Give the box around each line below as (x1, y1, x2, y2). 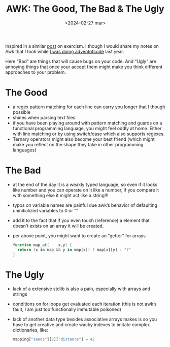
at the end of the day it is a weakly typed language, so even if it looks (12, 181, 158, 187)
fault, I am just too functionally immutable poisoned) (12, 306, 122, 312)
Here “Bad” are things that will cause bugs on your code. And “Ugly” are (5, 58, 156, 64)
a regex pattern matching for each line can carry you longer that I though (12, 104, 165, 110)
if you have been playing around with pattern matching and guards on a (12, 120, 162, 126)
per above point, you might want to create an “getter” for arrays (12, 232, 146, 239)
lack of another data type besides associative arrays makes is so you (12, 316, 157, 323)
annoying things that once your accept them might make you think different (5, 64, 163, 70)
